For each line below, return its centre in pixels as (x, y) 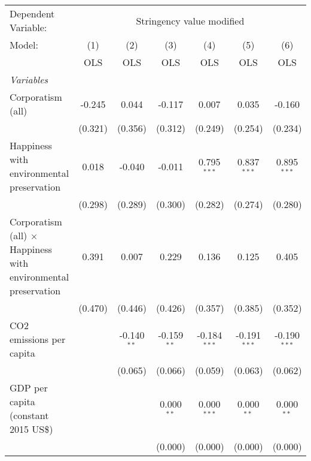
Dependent (32, 13)
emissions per (38, 339)
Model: (24, 45)
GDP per (29, 388)
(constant (29, 415)
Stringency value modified (190, 20)
